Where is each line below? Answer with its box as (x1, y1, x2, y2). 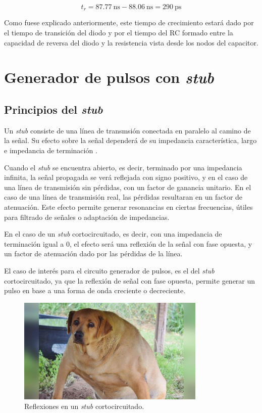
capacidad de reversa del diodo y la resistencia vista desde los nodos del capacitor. (4, 37, 258, 48)
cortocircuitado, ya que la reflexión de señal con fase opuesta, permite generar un (4, 275, 255, 286)
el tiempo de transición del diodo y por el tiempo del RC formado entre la (4, 27, 233, 38)
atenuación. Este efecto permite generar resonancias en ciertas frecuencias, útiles (4, 201, 253, 212)
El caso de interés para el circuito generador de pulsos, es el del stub (4, 265, 215, 276)
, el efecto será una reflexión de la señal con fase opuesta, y (69, 238, 252, 249)
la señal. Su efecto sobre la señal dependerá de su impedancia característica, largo (4, 135, 257, 146)
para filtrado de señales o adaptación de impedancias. (4, 211, 170, 222)
